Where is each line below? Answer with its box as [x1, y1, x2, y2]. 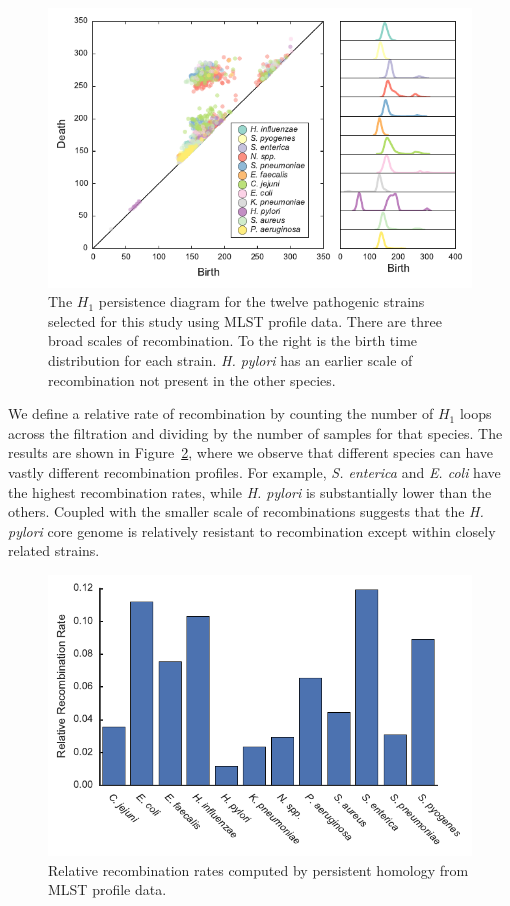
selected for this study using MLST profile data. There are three [48, 310, 442, 331]
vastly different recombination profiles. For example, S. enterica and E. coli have [8, 461, 501, 482]
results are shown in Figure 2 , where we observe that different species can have [8, 442, 493, 463]
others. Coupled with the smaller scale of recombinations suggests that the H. [8, 501, 484, 522]
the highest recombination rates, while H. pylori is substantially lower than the [8, 481, 492, 502]
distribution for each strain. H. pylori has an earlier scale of [48, 350, 413, 370]
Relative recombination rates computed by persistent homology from [48, 859, 469, 880]
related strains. [8, 540, 100, 561]
